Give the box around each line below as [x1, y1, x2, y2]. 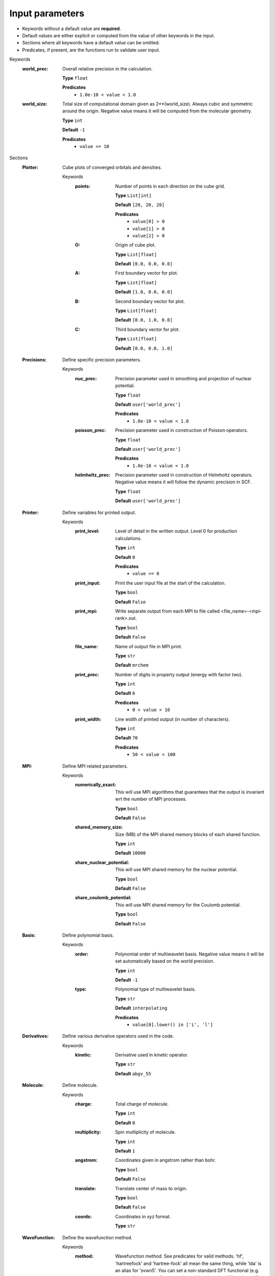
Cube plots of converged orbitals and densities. [62, 164, 162, 170]
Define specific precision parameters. [62, 357, 142, 362]
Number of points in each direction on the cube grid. [115, 183, 226, 189]
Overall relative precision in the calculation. [62, 65, 153, 71]
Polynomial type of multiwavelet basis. [115, 986, 196, 992]
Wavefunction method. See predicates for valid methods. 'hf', [115, 1253, 244, 1259]
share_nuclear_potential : [75, 859, 129, 865]
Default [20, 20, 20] [115, 202, 165, 208]
